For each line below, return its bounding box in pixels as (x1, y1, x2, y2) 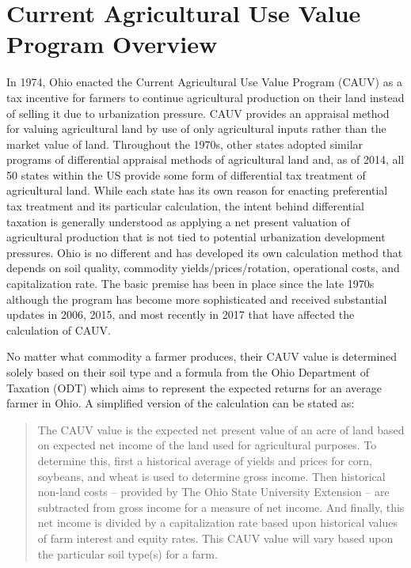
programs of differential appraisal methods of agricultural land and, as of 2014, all (6, 151, 405, 168)
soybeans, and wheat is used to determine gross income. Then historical (37, 468, 386, 484)
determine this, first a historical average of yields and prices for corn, (37, 452, 373, 468)
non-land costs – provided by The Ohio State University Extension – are (37, 483, 390, 500)
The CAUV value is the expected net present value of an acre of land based (37, 421, 405, 437)
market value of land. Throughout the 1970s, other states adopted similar (6, 135, 363, 152)
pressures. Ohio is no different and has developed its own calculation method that (6, 244, 403, 260)
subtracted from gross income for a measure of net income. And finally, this (37, 498, 405, 515)
